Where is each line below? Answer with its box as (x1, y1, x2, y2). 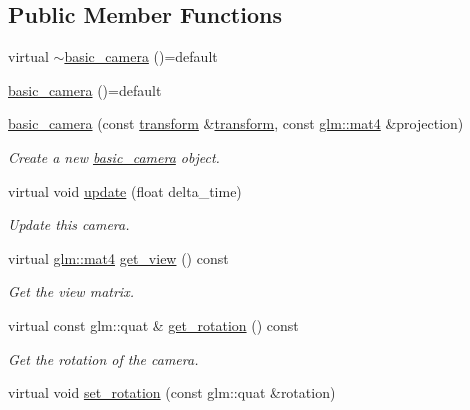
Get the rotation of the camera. (8, 348, 199, 369)
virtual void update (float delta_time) (8, 180, 242, 201)
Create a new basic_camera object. (8, 146, 220, 167)
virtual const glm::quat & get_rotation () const (8, 314, 299, 335)
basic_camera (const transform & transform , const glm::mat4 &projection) (8, 113, 464, 134)
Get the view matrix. (8, 281, 134, 302)
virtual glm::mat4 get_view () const (8, 247, 229, 268)
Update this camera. (8, 214, 130, 235)
